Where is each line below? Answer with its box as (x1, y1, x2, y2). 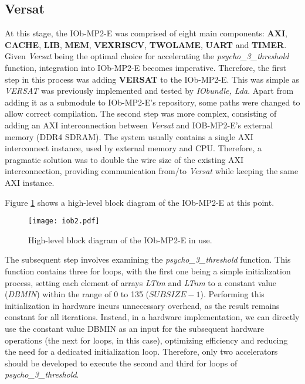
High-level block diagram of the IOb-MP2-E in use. (28, 233, 212, 246)
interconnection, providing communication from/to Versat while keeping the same (5, 165, 299, 177)
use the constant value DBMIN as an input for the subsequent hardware (5, 322, 265, 334)
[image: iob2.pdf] (28, 217, 100, 226)
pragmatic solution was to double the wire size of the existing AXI (5, 153, 244, 165)
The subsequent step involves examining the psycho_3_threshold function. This (5, 253, 291, 266)
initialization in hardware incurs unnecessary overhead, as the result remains (5, 299, 280, 311)
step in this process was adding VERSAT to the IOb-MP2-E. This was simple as (5, 73, 300, 85)
